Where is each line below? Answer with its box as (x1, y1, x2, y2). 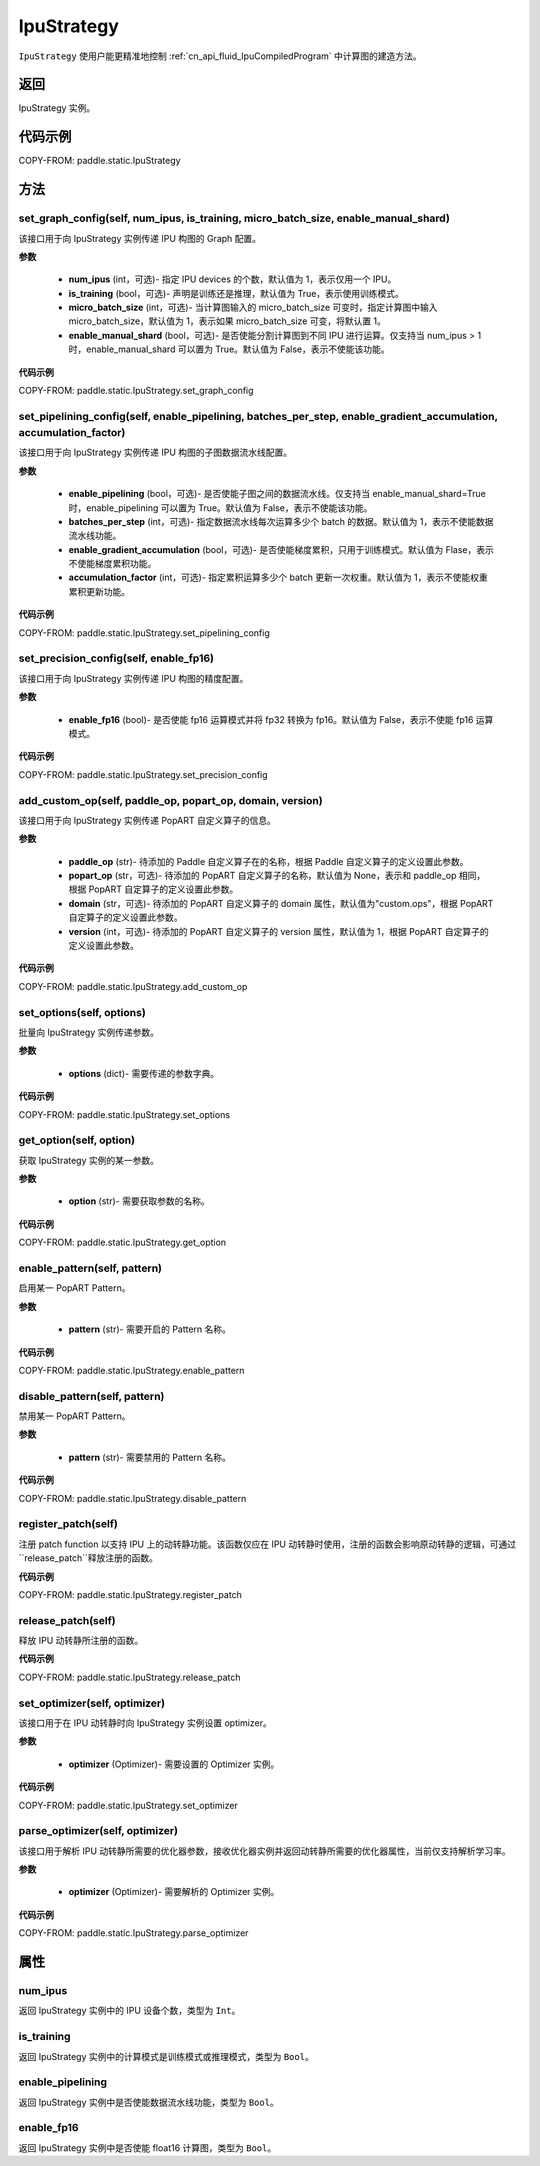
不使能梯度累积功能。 (68, 558, 157, 570)
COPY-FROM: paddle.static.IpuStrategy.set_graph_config (18, 385, 254, 397)
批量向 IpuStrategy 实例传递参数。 (18, 1026, 160, 1038)
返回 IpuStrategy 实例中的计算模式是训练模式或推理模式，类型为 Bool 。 (18, 2050, 314, 2062)
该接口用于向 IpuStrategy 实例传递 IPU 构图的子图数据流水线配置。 (18, 446, 293, 459)
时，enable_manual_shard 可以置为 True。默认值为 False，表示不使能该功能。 (68, 343, 390, 355)
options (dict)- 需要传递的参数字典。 (68, 1067, 220, 1079)
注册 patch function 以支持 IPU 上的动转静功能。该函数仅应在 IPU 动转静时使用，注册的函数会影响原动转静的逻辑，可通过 (18, 1538, 517, 1550)
